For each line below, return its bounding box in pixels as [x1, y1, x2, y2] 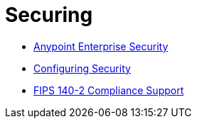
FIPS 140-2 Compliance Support [33, 84, 184, 96]
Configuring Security [33, 62, 131, 74]
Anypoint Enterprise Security [33, 40, 169, 52]
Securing [5, 3, 93, 27]
